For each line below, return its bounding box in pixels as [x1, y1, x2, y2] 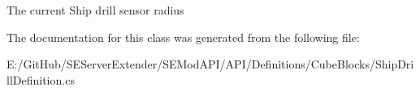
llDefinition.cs [6, 71, 75, 88]
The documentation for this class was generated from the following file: [6, 28, 360, 45]
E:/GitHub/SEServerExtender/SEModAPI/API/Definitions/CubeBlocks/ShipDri [6, 56, 414, 72]
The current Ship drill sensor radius [6, 2, 184, 18]
